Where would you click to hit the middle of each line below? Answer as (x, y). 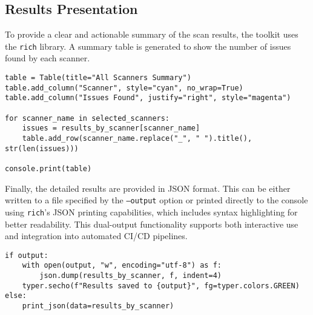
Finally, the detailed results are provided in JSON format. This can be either (148, 188)
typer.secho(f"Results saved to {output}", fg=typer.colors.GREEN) (161, 286)
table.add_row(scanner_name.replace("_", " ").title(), (137, 138)
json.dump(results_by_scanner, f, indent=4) (130, 276)
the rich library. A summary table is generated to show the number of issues (148, 46)
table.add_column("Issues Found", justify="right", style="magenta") (148, 98)
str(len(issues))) (42, 148)
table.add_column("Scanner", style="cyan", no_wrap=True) (124, 88)
